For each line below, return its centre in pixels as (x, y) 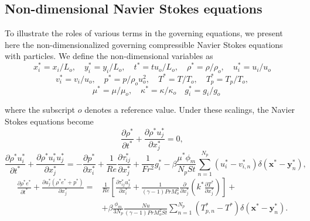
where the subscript (40, 110)
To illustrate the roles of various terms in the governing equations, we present (144, 33)
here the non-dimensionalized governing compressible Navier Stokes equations (144, 44)
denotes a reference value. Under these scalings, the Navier (190, 110)
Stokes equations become (49, 121)
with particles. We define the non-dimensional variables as (109, 56)
